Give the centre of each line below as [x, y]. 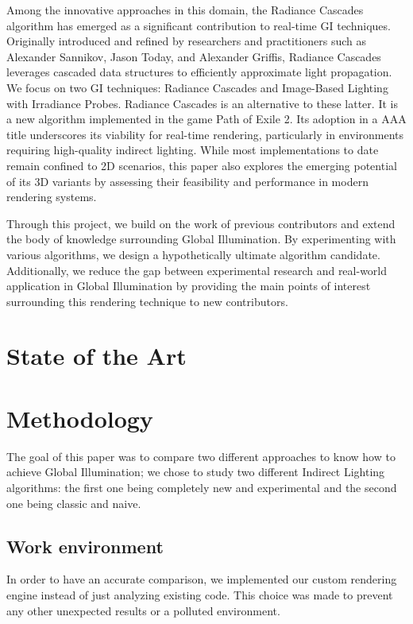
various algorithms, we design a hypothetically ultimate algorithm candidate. [193, 254]
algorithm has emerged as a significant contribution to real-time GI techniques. [199, 25]
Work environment [85, 546]
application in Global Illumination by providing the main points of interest [189, 286]
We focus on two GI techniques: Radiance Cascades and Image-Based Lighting [197, 87]
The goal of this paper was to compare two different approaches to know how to [201, 456]
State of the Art [96, 356]
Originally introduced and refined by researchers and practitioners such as [187, 41]
